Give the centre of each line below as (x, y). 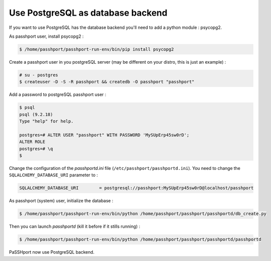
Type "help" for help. (46, 121)
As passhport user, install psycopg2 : (46, 36)
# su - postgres (39, 75)
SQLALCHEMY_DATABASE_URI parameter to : (53, 175)
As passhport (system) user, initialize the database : (61, 201)
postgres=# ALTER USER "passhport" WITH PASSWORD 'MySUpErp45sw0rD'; (104, 135)
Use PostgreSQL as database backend (88, 13)
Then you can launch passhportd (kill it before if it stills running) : (74, 226)
